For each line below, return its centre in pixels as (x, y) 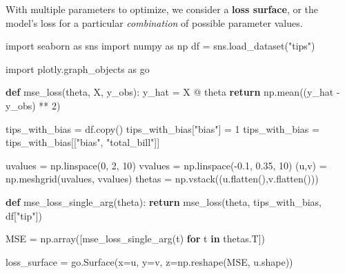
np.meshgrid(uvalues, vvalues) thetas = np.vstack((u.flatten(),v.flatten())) (162, 179)
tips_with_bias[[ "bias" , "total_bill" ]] (83, 142)
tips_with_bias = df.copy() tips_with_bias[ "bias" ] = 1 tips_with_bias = (162, 128)
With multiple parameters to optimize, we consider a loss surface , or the (162, 9)
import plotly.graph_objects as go (78, 68)
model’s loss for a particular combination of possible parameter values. (154, 22)
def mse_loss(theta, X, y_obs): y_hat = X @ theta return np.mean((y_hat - (173, 92)
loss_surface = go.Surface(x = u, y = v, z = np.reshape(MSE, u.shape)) (149, 261)
